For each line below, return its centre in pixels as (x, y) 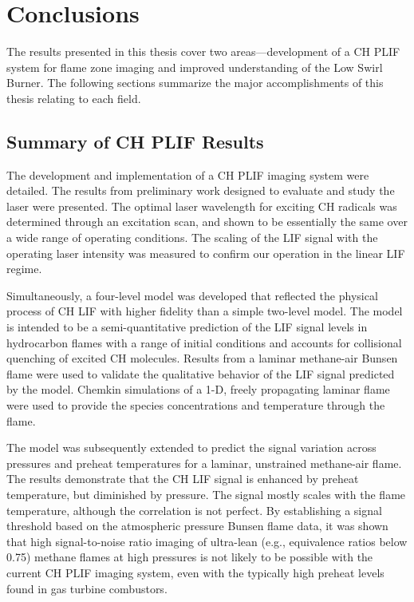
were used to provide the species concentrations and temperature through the (196, 405)
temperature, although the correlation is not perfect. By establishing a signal (194, 510)
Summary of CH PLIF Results (135, 141)
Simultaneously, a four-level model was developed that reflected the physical (192, 295)
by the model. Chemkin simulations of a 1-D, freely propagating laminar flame (198, 389)
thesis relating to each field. (74, 98)
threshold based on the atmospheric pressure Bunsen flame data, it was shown (197, 526)
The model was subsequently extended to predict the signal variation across (191, 448)
